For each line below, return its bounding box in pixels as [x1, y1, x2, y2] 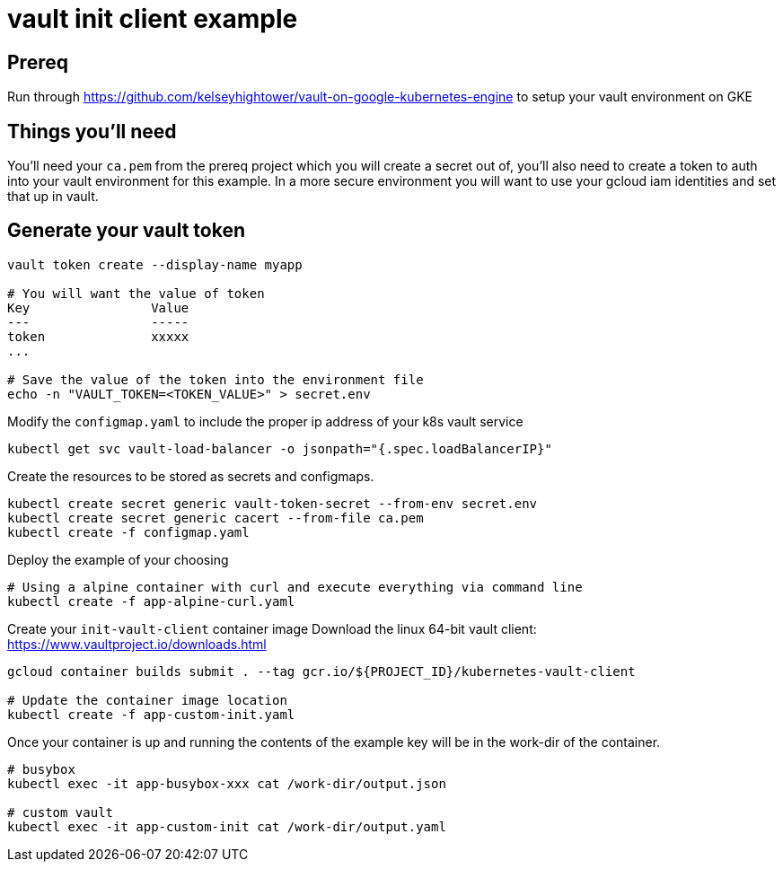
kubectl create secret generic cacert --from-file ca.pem [7, 510, 424, 525]
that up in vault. [7, 189, 99, 205]
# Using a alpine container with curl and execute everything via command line [7, 579, 583, 594]
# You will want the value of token [7, 285, 265, 301]
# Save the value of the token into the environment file [7, 372, 424, 387]
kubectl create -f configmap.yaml [7, 524, 250, 540]
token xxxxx [7, 329, 189, 344]
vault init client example [7, 4, 298, 34]
